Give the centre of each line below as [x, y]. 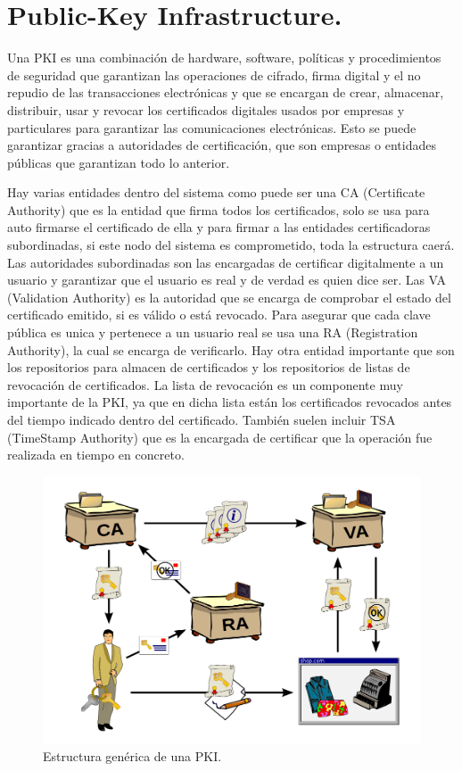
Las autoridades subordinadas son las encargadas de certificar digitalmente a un [226, 262]
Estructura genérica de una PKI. [132, 756]
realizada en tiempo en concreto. [96, 455]
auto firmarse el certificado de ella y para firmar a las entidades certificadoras [219, 227]
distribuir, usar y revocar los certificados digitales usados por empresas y [206, 109]
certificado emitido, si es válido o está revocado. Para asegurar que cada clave [219, 315]
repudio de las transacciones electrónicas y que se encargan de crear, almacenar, [226, 92]
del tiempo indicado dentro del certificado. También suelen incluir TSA [202, 419]
